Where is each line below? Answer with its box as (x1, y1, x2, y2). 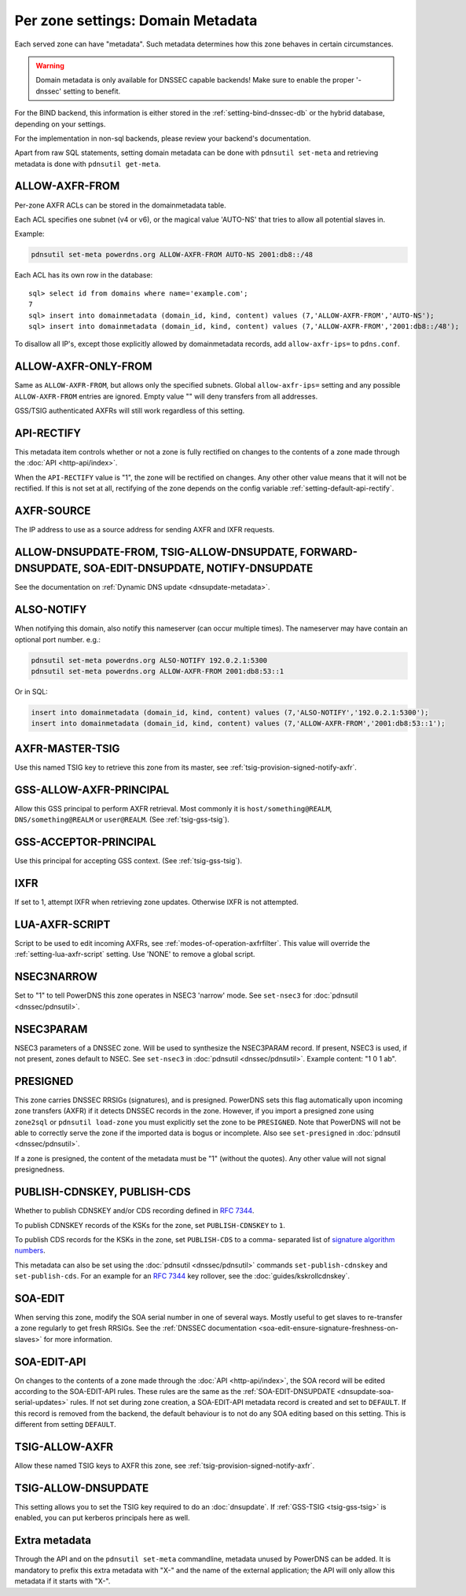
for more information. (43, 1334, 113, 1344)
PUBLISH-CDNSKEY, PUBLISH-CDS (14, 1186, 191, 1199)
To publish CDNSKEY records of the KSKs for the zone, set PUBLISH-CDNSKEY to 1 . (14, 1220, 286, 1230)
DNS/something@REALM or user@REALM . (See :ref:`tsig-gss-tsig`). (14, 815, 229, 825)
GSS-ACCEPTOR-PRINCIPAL (14, 836, 156, 849)
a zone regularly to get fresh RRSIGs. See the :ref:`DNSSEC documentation (14, 1323, 257, 1333)
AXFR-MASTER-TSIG (14, 741, 120, 755)
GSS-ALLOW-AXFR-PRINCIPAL (14, 783, 170, 796)
